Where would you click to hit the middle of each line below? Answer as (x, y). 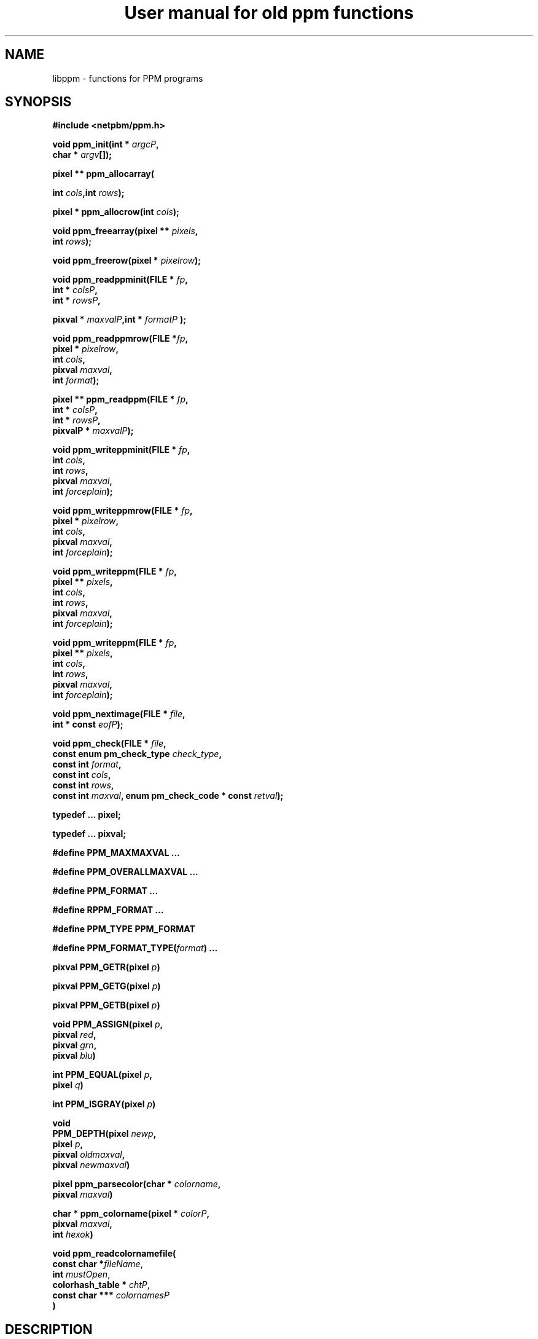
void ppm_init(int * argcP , (106, 144)
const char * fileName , (98, 1264)
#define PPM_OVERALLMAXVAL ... (125, 872)
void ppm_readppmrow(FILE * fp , (120, 339)
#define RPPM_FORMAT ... (108, 910)
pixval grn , (75, 1045)
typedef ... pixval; (89, 834)
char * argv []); (82, 155)
